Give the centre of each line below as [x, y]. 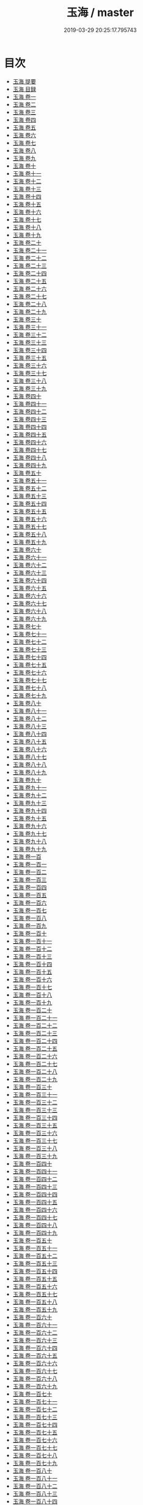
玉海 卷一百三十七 [35, 1140]
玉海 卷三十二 [30, 335]
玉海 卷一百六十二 [35, 1332]
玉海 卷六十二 [30, 565]
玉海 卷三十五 [30, 357]
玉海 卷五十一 [30, 480]
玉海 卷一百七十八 [35, 1455]
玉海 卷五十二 [30, 488]
